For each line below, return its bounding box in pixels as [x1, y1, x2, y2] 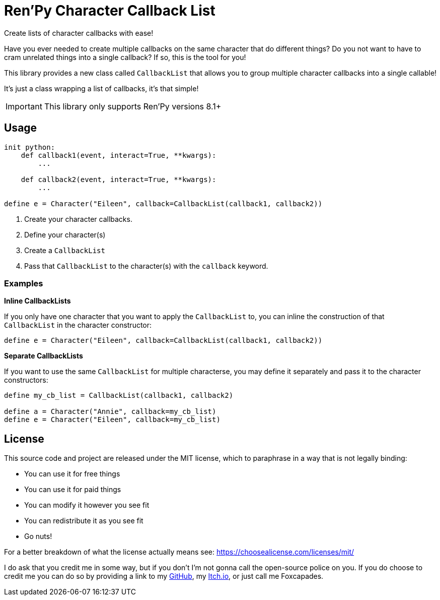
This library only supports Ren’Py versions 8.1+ [44, 101, 222, 111]
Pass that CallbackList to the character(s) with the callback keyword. [24, 261, 268, 270]
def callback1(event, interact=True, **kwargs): [21, 151, 216, 159]
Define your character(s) [24, 230, 106, 239]
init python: [4, 143, 55, 151]
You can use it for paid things [24, 485, 121, 494]
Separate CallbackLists [4, 351, 83, 361]
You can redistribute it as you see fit [24, 516, 143, 525]
